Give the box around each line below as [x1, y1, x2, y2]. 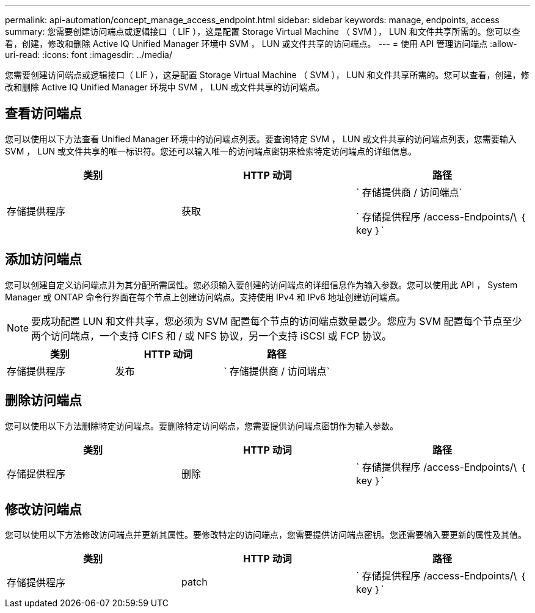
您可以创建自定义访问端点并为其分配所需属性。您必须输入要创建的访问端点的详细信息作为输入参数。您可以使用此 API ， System [5, 279, 518, 290]
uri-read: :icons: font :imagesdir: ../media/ [5, 49, 172, 60]
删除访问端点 [5, 393, 82, 408]
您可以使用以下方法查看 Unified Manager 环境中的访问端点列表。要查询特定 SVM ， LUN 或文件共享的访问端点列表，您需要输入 [5, 133, 517, 144]
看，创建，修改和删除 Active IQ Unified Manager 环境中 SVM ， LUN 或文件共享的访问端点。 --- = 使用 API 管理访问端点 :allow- [5, 38, 517, 49]
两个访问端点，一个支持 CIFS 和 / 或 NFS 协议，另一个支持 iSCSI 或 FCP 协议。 [31, 329, 392, 342]
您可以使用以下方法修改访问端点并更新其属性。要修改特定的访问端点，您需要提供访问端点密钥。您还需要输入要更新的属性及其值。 [5, 529, 526, 540]
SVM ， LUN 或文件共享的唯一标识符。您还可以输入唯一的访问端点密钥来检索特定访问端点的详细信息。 [5, 145, 417, 156]
